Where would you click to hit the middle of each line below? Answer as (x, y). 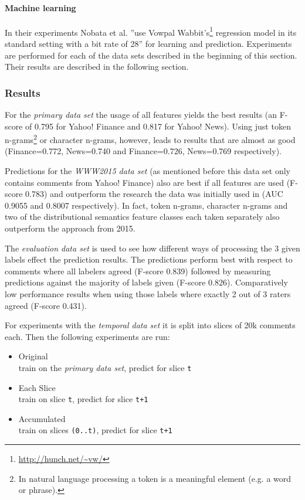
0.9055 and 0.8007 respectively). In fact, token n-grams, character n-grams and (146, 205)
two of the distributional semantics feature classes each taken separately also (142, 217)
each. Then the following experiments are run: (87, 336)
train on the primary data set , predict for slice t (105, 367)
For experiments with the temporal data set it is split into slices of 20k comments (150, 325)
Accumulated (42, 418)
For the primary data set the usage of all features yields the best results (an (141, 115)
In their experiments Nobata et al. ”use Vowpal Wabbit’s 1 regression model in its (151, 31)
